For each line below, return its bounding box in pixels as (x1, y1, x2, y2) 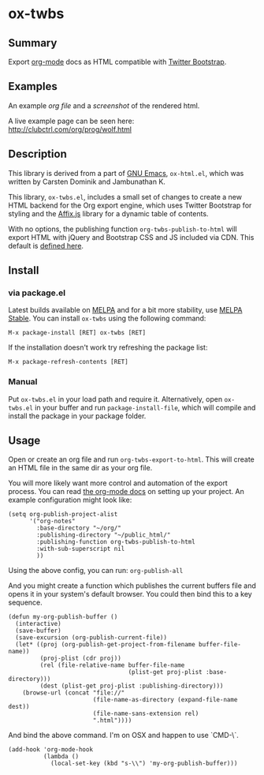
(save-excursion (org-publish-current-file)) (15, 634, 168, 642)
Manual (8, 376, 38, 387)
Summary (8, 36, 58, 50)
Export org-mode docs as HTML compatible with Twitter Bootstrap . (8, 57, 227, 66)
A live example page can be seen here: (8, 116, 135, 125)
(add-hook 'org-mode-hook (8, 746, 93, 754)
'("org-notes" (28, 518, 76, 526)
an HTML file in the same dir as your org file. (8, 463, 153, 473)
